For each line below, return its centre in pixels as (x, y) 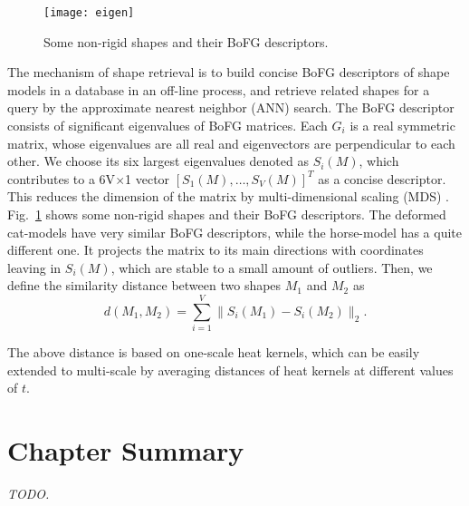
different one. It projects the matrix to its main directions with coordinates (215, 250)
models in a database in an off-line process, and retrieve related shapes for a (219, 89)
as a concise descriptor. (382, 178)
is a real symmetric (402, 126)
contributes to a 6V (62, 178)
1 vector (148, 178)
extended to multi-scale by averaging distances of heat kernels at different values (230, 370)
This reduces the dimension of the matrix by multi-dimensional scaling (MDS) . (228, 196)
